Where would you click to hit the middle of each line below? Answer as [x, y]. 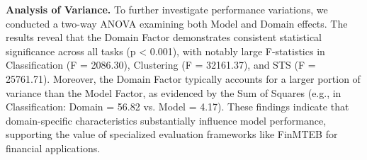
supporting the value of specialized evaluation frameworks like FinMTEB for [172, 134]
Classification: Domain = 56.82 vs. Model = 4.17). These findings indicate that [177, 107]
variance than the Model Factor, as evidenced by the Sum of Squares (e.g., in [174, 92]
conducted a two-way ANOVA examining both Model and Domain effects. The [177, 23]
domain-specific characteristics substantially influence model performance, [166, 120]
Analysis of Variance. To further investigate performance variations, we [167, 9]
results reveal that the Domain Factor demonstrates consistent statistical [164, 37]
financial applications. [53, 148]
